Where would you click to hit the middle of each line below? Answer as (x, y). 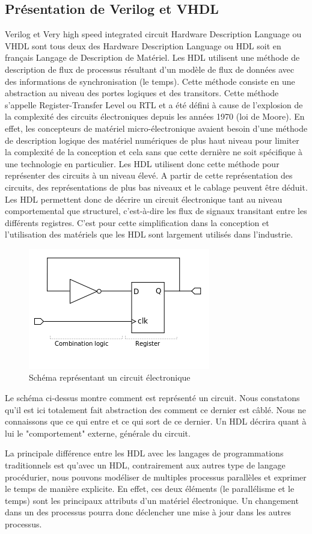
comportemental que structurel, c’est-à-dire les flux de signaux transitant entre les (156, 211)
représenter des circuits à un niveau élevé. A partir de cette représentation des (149, 175)
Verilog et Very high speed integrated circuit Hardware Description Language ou (153, 34)
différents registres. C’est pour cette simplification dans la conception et (137, 222)
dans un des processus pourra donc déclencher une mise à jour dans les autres (148, 512)
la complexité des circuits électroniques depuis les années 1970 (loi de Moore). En (155, 116)
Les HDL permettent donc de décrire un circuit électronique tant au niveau (144, 199)
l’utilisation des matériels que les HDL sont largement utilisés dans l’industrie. (149, 234)
